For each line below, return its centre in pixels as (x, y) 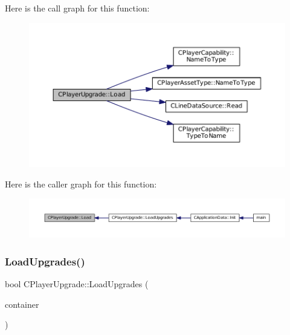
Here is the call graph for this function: (77, 8)
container (22, 304)
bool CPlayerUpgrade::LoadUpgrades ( (77, 284)
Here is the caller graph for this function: (81, 184)
